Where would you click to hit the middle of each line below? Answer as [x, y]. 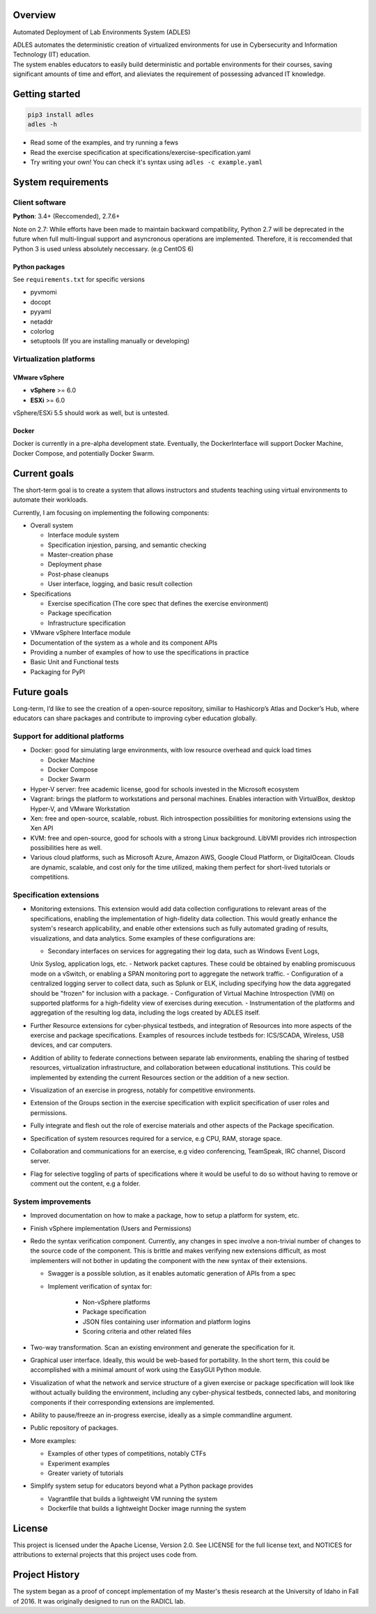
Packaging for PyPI [58, 672]
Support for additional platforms [69, 736]
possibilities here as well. [66, 848]
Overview [34, 15]
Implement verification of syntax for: [100, 1286]
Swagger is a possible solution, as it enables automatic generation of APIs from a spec [172, 1273]
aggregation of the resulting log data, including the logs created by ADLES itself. [145, 1013]
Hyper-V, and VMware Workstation [80, 809]
